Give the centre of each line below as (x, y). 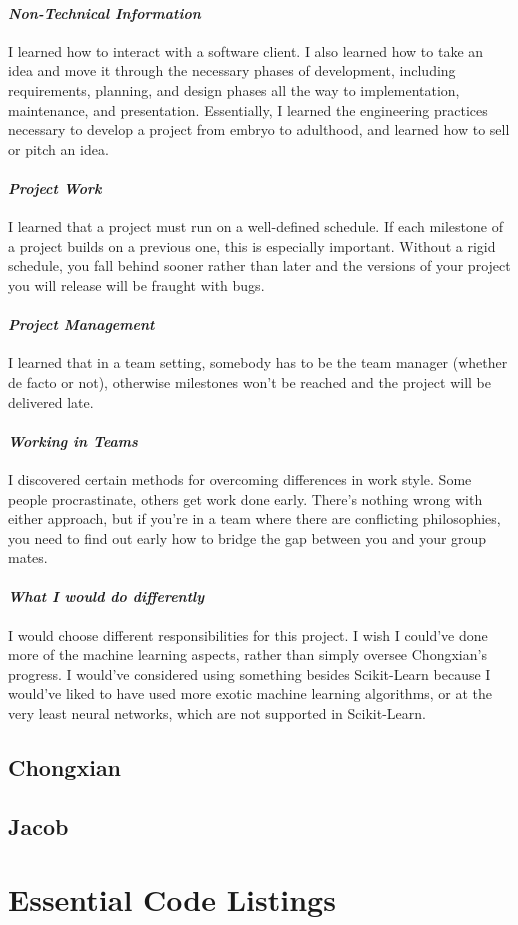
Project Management (81, 324)
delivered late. (51, 401)
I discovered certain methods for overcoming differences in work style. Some (240, 478)
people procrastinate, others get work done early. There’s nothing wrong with (245, 498)
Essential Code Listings (172, 899)
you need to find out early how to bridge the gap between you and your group (247, 537)
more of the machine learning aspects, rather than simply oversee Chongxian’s (247, 654)
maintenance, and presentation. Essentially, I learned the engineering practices (248, 109)
